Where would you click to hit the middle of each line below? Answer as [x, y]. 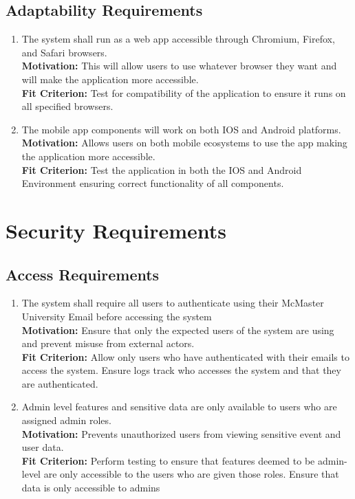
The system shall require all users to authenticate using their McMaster [173, 303]
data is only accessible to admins [91, 488]
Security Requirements [116, 230]
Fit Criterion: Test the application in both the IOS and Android [162, 169]
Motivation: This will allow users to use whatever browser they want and [179, 66]
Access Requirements [83, 274]
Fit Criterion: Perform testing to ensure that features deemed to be [168, 460]
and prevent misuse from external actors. [108, 343]
